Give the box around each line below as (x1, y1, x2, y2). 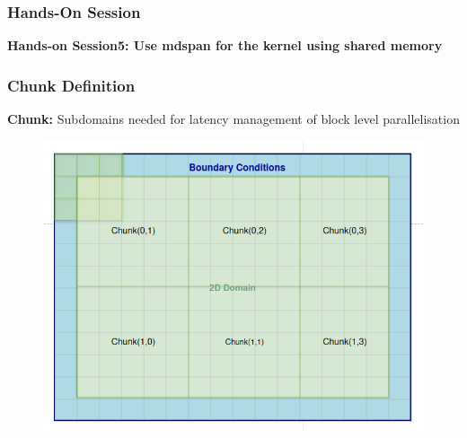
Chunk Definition (7, 74, 136, 96)
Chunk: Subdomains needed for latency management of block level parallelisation (7, 109, 460, 128)
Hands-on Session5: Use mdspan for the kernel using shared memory (7, 36, 443, 55)
